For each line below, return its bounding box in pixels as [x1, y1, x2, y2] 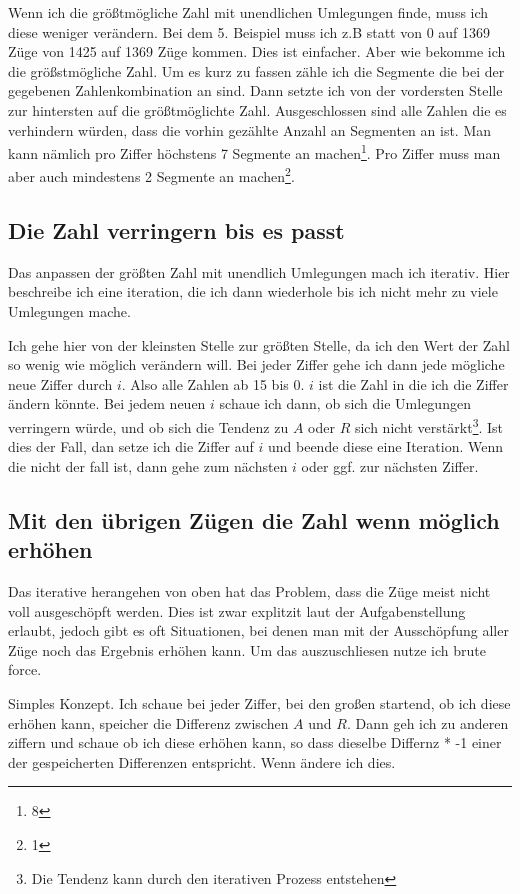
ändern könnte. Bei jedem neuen [8, 393, 206, 414]
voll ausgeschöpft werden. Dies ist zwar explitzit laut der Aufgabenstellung [8, 600, 466, 621]
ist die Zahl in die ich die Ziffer [318, 373, 509, 394]
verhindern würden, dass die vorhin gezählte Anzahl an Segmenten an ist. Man [8, 119, 492, 140]
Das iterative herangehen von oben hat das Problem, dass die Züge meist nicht [8, 581, 491, 602]
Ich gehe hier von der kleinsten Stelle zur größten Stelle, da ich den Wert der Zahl [8, 334, 510, 355]
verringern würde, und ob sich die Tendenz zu [8, 416, 289, 437]
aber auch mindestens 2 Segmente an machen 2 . [8, 163, 295, 187]
